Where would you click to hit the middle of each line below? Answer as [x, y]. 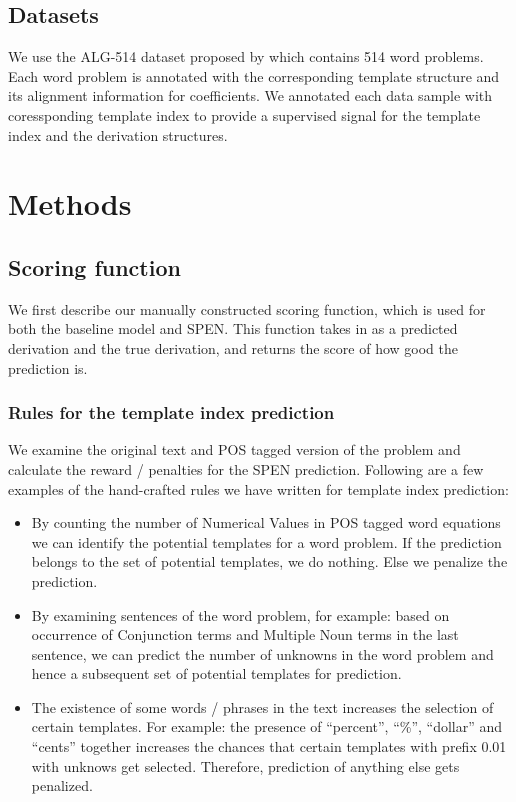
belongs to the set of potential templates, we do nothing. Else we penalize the [269, 561]
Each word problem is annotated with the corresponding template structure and [254, 75]
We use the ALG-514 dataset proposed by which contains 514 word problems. [246, 56]
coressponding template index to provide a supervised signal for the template [244, 114]
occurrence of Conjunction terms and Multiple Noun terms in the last [245, 634]
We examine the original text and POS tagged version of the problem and [234, 449]
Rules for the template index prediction [171, 412]
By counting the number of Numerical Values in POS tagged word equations [266, 522]
